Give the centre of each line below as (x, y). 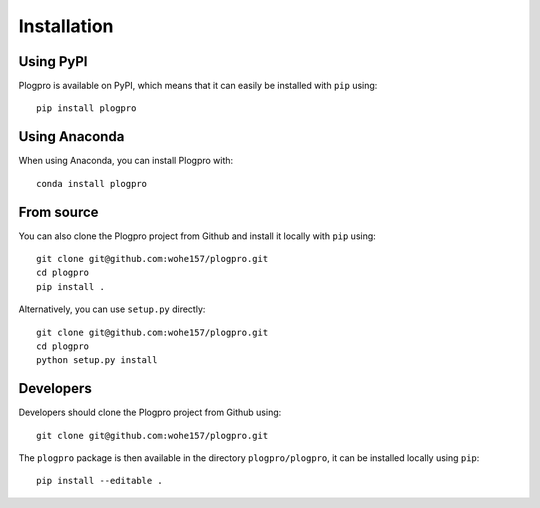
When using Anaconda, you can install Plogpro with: (126, 161)
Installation (66, 26)
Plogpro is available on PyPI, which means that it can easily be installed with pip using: (198, 86)
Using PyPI (53, 61)
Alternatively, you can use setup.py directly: (112, 309)
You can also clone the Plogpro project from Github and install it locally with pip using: (197, 236)
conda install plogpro (92, 183)
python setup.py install (97, 360)
